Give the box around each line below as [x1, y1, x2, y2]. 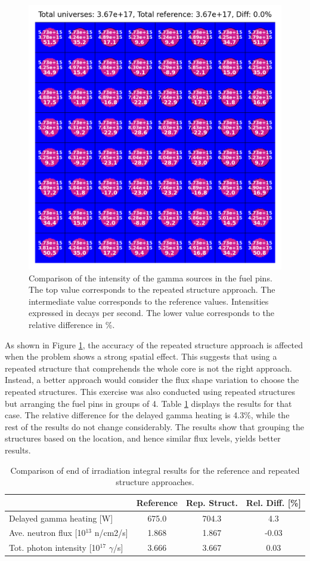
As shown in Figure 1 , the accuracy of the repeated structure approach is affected [5, 338, 303, 351]
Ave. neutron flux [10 [9, 526, 86, 539]
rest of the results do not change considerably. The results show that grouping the [5, 420, 305, 433]
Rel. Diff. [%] [246, 496, 301, 508]
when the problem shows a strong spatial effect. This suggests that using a [5, 350, 277, 363]
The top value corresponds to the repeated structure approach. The [29, 283, 275, 296]
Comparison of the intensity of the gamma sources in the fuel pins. [29, 271, 272, 284]
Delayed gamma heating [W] [9, 511, 113, 524]
